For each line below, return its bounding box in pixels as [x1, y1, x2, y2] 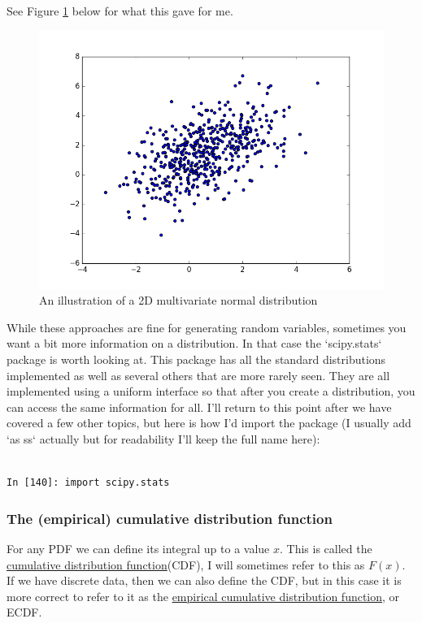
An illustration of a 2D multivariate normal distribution [39, 292, 318, 309]
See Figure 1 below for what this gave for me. [7, 2, 233, 19]
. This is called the [280, 539, 372, 556]
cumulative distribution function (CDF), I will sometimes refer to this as [7, 556, 365, 573]
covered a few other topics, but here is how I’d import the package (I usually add [7, 414, 411, 431]
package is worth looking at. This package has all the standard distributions [7, 350, 386, 367]
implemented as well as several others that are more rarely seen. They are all [7, 366, 390, 383]
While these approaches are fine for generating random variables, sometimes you [7, 318, 407, 335]
